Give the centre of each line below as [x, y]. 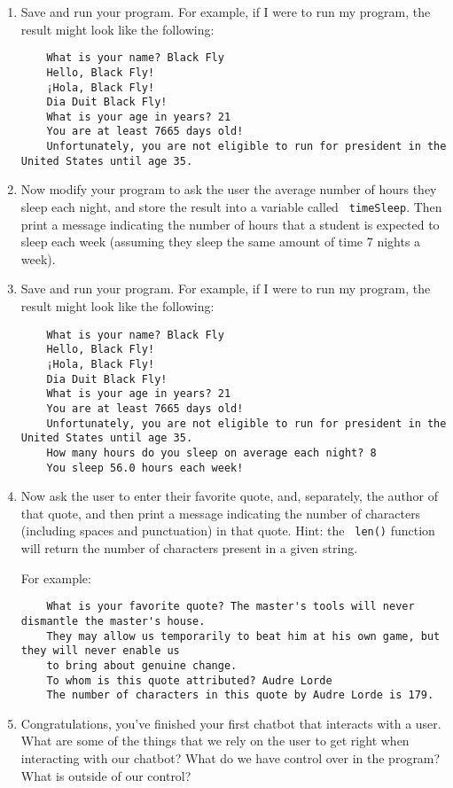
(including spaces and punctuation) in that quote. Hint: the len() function [228, 531]
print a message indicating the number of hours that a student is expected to [230, 224]
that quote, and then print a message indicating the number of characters [221, 513]
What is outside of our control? [106, 775]
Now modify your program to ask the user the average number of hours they [229, 189]
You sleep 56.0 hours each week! [145, 468]
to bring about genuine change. [142, 665]
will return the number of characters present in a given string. [189, 548]
